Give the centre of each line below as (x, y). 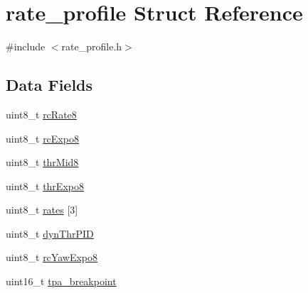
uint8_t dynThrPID (50, 233)
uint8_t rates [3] (42, 210)
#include (26, 46)
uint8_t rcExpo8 (42, 138)
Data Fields (49, 85)
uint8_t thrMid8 (42, 162)
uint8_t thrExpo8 (45, 186)
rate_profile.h (92, 46)
